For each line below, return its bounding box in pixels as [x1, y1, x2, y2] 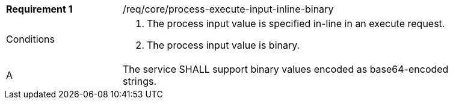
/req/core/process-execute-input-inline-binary [123, 3, 334, 15]
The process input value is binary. [147, 39, 300, 51]
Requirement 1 [6, 3, 73, 15]
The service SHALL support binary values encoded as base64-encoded [123, 63, 449, 75]
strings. [123, 75, 157, 87]
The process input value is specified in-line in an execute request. [147, 17, 445, 29]
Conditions [6, 33, 55, 45]
